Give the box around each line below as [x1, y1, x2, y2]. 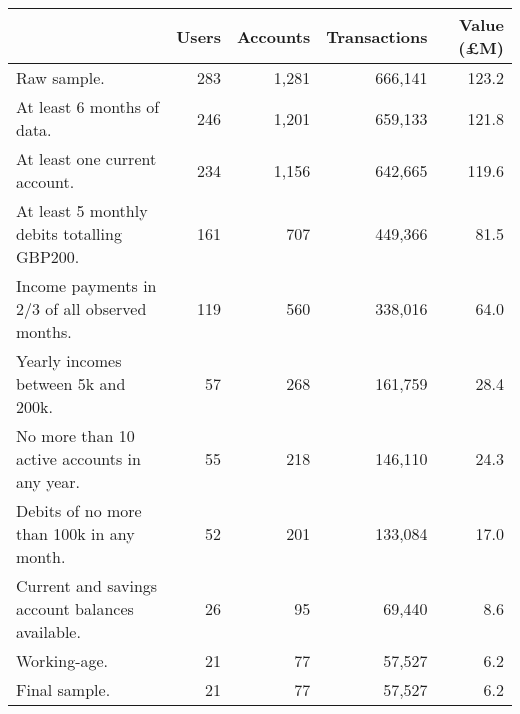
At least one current [16, 147, 157, 170]
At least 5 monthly [16, 199, 148, 222]
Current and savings [16, 574, 158, 597]
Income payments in [16, 274, 157, 297]
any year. [16, 470, 81, 493]
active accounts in [16, 447, 141, 470]
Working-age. [16, 649, 109, 672]
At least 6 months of [16, 95, 160, 118]
